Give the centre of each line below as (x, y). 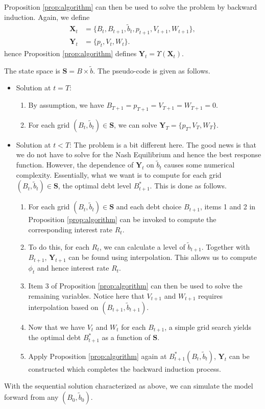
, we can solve (136, 124)
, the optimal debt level (94, 186)
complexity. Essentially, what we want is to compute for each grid (119, 174)
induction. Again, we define (47, 17)
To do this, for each (59, 246)
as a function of (126, 337)
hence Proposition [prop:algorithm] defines (70, 53)
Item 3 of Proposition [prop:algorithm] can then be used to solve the (135, 285)
